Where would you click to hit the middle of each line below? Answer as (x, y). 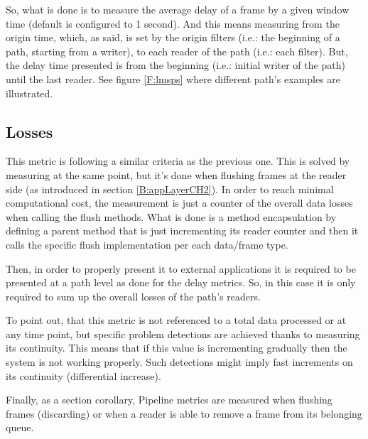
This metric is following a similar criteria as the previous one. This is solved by (178, 161)
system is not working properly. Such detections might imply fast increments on (179, 362)
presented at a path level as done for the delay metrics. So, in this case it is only (181, 282)
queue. (20, 427)
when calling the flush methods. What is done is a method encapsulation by (171, 216)
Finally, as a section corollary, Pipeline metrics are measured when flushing (169, 400)
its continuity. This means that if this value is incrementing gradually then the (177, 348)
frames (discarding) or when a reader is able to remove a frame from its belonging (184, 413)
